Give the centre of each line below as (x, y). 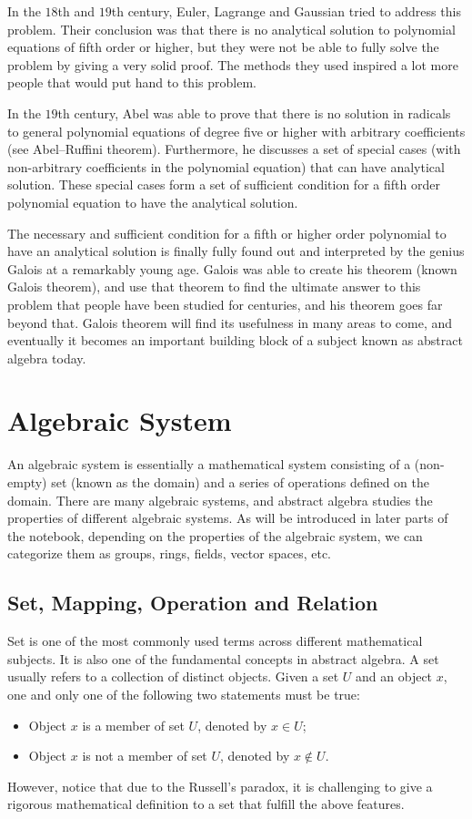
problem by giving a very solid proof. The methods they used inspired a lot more (233, 64)
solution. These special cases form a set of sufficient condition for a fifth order (224, 184)
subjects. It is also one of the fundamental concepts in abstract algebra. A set (223, 658)
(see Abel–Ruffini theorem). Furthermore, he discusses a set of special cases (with (234, 149)
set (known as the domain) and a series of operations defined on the (241, 482)
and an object (394, 676)
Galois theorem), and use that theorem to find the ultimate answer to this (214, 287)
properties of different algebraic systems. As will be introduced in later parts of (228, 518)
